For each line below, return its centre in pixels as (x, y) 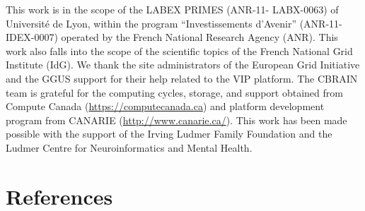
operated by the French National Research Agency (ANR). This (199, 37)
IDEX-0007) (32, 37)
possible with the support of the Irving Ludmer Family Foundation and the (169, 134)
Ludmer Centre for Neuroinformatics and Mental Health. (129, 147)
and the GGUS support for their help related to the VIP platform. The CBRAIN (182, 78)
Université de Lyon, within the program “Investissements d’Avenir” (151, 23)
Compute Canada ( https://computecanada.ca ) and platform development (165, 106)
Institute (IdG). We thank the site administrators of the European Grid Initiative (183, 65)
